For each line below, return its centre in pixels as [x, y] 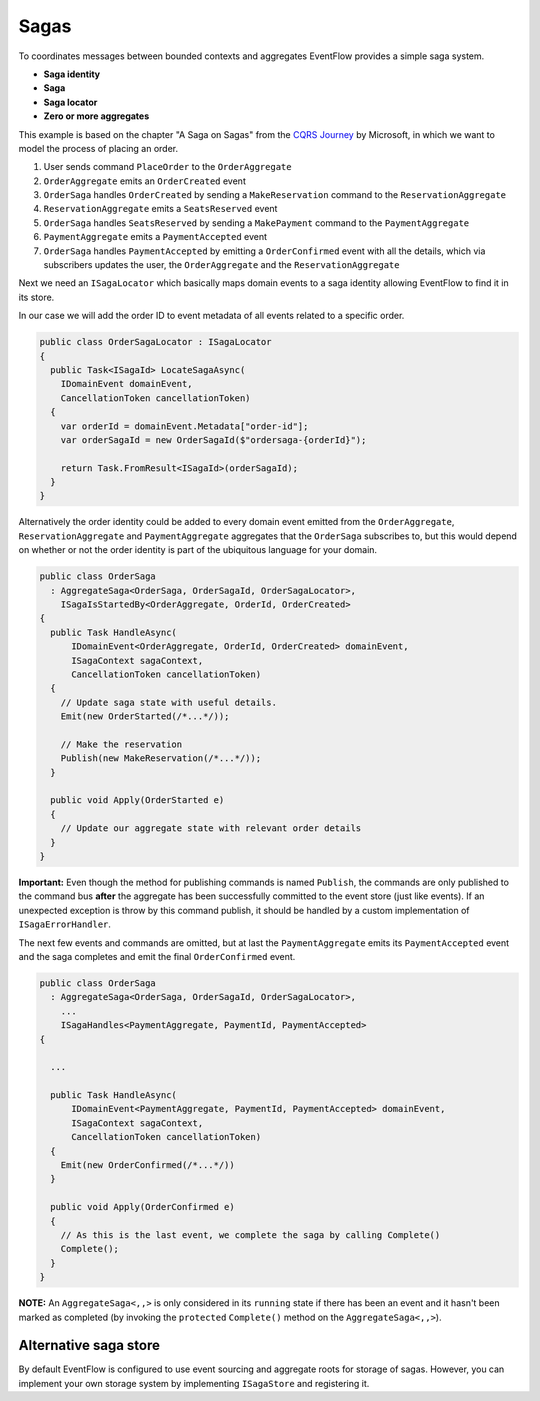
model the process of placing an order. [98, 148]
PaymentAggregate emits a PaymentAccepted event [155, 237]
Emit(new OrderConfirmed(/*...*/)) [147, 1165]
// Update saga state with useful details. [168, 702]
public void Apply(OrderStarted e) [137, 800]
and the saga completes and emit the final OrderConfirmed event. [157, 956]
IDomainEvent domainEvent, [127, 384]
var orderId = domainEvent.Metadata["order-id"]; [184, 426]
